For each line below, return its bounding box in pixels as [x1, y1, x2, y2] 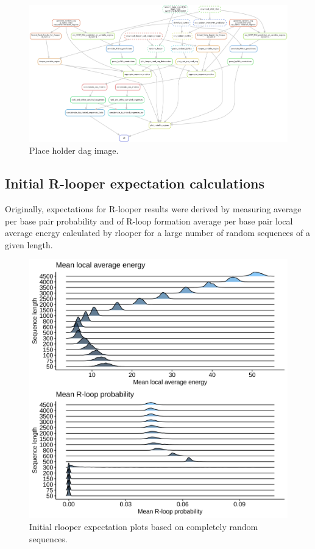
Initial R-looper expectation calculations [5, 174, 265, 193]
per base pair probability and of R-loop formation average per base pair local [5, 214, 293, 227]
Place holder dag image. [29, 144, 119, 157]
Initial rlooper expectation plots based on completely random [29, 520, 258, 533]
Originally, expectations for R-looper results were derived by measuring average [5, 203, 302, 215]
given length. [5, 238, 53, 251]
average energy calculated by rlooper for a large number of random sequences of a [5, 226, 310, 239]
